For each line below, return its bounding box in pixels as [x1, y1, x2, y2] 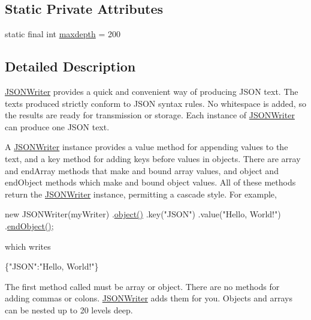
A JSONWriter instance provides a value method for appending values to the [5, 140, 288, 153]
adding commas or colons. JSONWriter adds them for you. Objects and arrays [5, 292, 292, 304]
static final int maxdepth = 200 [5, 28, 120, 40]
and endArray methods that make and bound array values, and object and [5, 164, 279, 177]
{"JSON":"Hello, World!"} [5, 260, 99, 273]
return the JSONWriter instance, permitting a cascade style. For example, [5, 187, 277, 200]
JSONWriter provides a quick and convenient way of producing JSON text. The [5, 85, 298, 97]
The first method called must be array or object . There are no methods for [5, 280, 280, 292]
